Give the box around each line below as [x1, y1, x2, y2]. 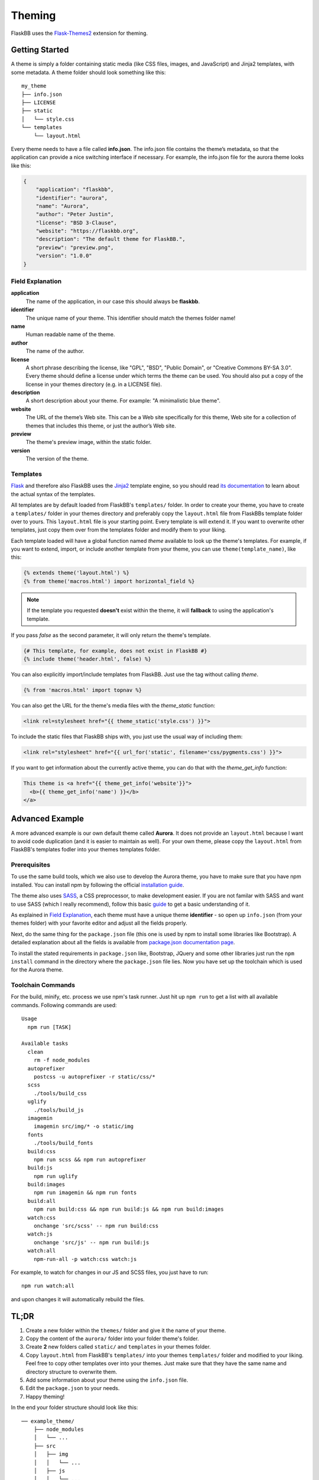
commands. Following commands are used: [11, 1001, 118, 1009]
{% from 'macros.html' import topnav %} [23, 687, 142, 694]
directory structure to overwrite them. [25, 1368, 118, 1375]
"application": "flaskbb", [35, 186, 115, 193]
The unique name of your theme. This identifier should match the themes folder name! [25, 314, 236, 321]
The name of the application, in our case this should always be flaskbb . [25, 298, 200, 305]
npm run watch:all [21, 1282, 75, 1289]
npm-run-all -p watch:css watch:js [33, 1256, 137, 1262]
